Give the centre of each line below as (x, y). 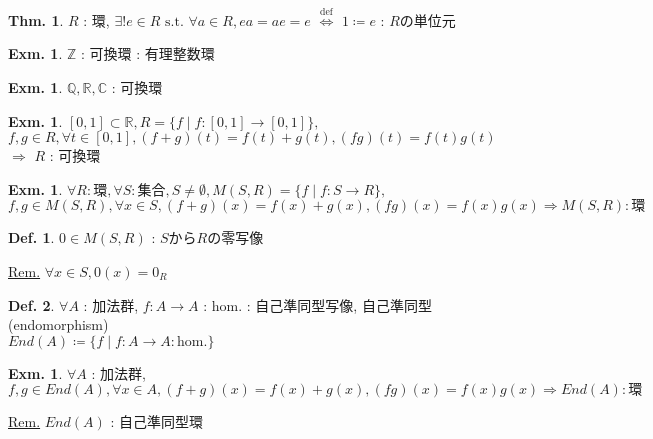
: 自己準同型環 (156, 421)
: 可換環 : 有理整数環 (147, 53)
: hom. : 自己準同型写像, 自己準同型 (317, 304)
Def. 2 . (31, 304)
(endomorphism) (58, 324)
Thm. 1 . (36, 19)
